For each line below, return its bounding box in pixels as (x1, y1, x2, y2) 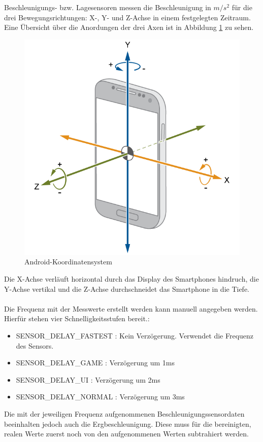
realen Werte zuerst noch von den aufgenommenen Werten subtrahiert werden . (4, 428, 249, 439)
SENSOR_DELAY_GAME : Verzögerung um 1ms (16, 357, 175, 368)
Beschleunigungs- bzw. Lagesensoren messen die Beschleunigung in (4, 2, 211, 12)
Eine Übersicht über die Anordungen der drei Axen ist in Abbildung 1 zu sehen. (4, 22, 254, 32)
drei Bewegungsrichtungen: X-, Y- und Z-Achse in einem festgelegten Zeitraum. (4, 12, 251, 22)
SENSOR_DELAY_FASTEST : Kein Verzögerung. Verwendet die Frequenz (16, 330, 254, 341)
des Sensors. (16, 340, 54, 351)
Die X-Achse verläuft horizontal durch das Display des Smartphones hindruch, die (4, 273, 259, 284)
